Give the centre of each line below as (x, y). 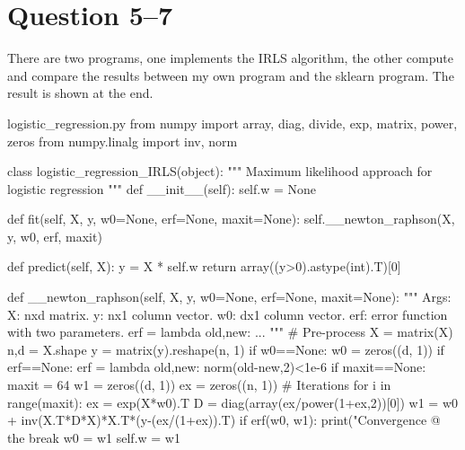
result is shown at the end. (80, 93)
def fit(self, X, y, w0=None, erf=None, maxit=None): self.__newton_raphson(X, (231, 219)
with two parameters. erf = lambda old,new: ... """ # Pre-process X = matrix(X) (230, 332)
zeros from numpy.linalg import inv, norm (123, 141)
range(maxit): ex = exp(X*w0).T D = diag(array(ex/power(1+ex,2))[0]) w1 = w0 (233, 402)
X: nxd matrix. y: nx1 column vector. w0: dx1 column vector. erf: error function (228, 314)
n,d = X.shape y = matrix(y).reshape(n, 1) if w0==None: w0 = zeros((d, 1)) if (226, 349)
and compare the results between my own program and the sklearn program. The (231, 75)
